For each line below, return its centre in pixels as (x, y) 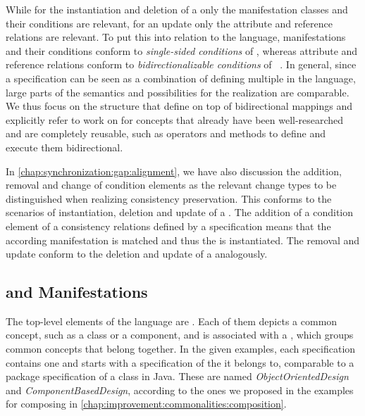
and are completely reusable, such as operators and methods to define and (166, 133)
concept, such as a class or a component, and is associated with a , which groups (180, 335)
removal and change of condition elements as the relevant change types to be (171, 185)
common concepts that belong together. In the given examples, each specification (181, 349)
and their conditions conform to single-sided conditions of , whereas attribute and (182, 50)
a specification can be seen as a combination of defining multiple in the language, (181, 78)
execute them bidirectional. (64, 147)
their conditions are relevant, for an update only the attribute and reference (169, 23)
